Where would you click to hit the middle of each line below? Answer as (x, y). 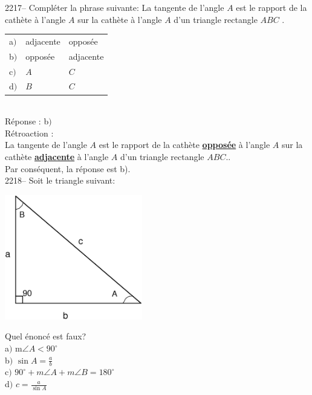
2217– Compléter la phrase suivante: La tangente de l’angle (115, 7)
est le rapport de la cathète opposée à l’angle (184, 145)
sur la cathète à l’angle (120, 19)
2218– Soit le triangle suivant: (60, 180)
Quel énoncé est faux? (46, 336)
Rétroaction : (29, 133)
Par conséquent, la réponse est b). (68, 168)
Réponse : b (27, 121)
